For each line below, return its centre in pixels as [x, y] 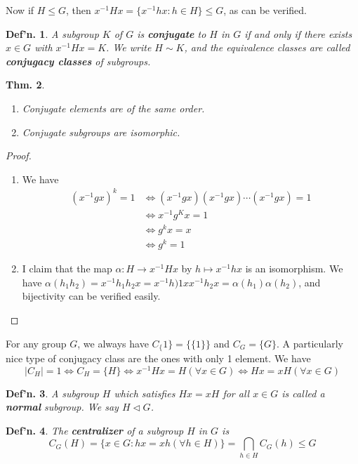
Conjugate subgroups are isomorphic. [101, 132]
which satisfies [145, 393]
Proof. [19, 155]
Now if [20, 10]
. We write [129, 47]
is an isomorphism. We [294, 269]
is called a [303, 393]
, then [79, 10]
